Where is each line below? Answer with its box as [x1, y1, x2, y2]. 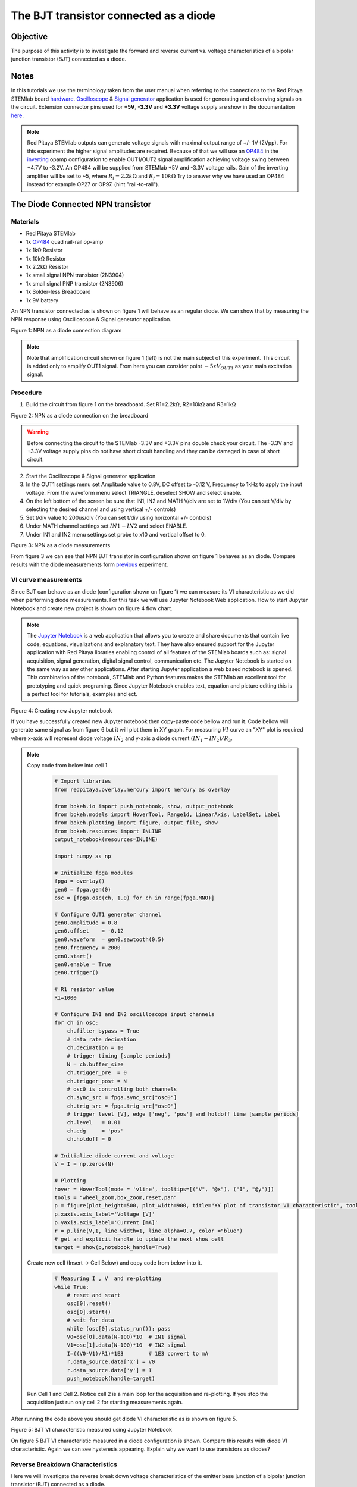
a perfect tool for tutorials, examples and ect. [27, 691, 137, 698]
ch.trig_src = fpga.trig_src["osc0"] [67, 1102, 177, 1109]
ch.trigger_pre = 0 [67, 1069, 127, 1076]
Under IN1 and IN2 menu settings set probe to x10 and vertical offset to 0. [26, 531, 206, 538]
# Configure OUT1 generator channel [54, 911, 162, 918]
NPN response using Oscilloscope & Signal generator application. [11, 316, 172, 323]
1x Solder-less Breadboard [26, 288, 91, 296]
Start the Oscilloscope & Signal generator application [26, 472, 156, 479]
